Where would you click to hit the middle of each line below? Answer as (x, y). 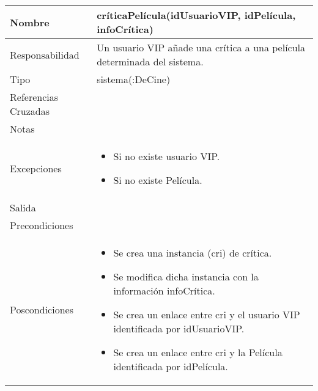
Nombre (30, 22)
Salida (23, 207)
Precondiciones (42, 225)
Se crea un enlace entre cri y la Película (198, 352)
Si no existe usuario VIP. (167, 156)
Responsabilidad (45, 54)
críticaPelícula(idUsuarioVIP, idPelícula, (196, 15)
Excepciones (36, 168)
